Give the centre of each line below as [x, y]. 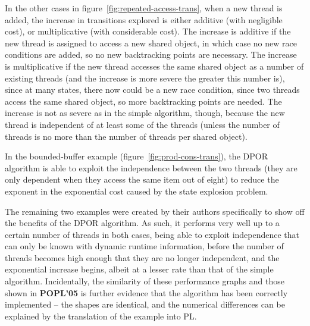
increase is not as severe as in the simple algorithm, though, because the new [145, 113]
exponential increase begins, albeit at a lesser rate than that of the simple [139, 269]
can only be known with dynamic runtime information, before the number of [144, 246]
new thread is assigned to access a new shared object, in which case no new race [151, 43]
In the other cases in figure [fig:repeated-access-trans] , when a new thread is [144, 8]
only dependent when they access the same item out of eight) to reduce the [142, 179]
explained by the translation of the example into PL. [101, 316]
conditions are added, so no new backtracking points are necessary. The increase [151, 54]
